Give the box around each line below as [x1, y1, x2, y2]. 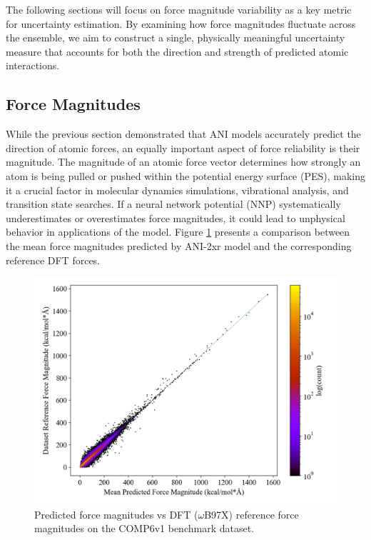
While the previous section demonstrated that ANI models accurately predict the [6, 126, 361, 141]
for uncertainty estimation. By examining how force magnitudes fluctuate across [6, 16, 356, 31]
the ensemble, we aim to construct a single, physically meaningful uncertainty [6, 30, 345, 45]
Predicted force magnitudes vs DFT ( [34, 506, 198, 521]
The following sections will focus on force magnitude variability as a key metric [6, 2, 352, 16]
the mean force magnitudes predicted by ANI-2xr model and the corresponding [6, 238, 352, 253]
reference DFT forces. [6, 252, 101, 267]
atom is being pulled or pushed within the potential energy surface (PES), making [6, 168, 366, 183]
